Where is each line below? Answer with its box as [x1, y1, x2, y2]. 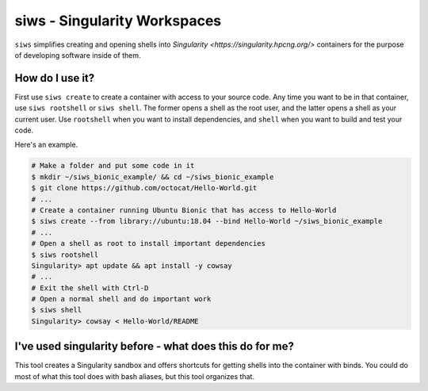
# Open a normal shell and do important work [31, 294, 212, 304]
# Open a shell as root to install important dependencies [31, 239, 266, 248]
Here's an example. [14, 140, 78, 150]
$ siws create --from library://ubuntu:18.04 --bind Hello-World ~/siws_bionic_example [31, 217, 383, 226]
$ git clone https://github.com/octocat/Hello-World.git [31, 183, 258, 193]
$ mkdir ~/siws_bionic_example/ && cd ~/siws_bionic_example [31, 172, 274, 182]
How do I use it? [14, 71, 95, 85]
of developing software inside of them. [14, 50, 141, 59]
